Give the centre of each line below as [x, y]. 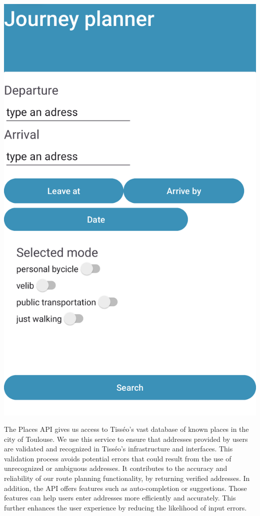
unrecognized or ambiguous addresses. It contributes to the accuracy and [116, 468]
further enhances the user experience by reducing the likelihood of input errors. [125, 507]
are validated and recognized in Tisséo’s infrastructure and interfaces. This [118, 449]
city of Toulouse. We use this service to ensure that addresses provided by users [126, 439]
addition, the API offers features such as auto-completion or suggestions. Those [125, 488]
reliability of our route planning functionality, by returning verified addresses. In [127, 478]
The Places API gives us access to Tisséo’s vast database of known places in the [126, 429]
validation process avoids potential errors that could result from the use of [118, 458]
